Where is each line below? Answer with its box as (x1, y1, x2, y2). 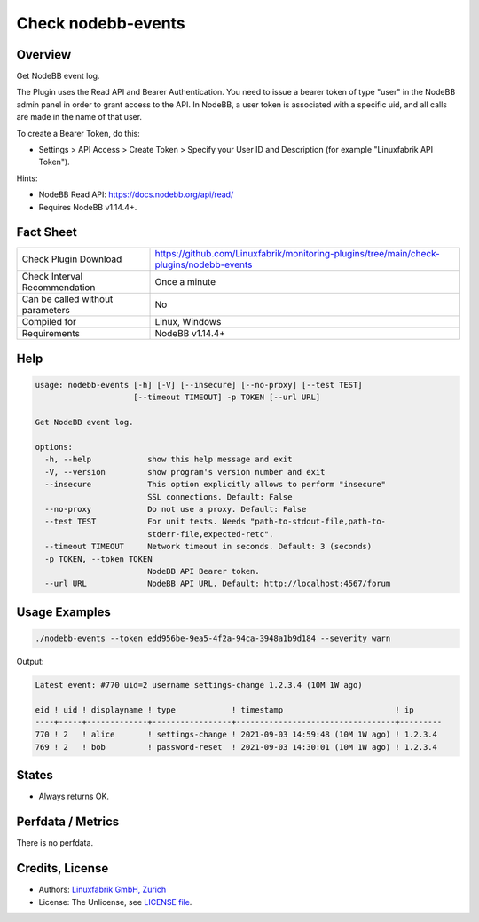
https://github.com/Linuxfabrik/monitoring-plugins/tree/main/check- (154, 248, 441, 260)
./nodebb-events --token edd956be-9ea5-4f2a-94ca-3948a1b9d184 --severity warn (35, 633, 391, 643)
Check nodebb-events (16, 13, 185, 33)
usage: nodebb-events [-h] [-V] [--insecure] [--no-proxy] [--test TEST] (35, 380, 363, 390)
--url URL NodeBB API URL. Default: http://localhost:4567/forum (44, 579, 391, 589)
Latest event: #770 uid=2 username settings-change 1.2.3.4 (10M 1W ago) (35, 680, 363, 690)
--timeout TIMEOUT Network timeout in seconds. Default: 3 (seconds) (44, 541, 373, 552)
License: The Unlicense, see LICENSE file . (38, 896, 192, 907)
